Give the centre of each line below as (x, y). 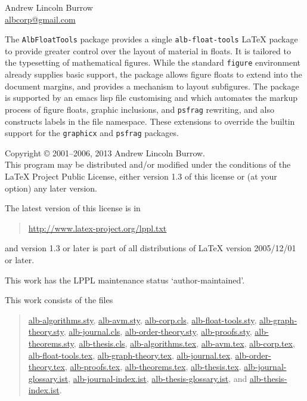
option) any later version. (51, 188)
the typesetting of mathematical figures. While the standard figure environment (153, 62)
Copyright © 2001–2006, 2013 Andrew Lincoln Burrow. (105, 152)
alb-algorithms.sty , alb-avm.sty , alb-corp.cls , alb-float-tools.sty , (142, 320)
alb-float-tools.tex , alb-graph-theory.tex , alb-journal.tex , (130, 355)
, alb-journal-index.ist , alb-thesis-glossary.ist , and (158, 378)
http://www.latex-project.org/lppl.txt (97, 228)
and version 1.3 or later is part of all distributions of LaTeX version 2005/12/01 (151, 248)
